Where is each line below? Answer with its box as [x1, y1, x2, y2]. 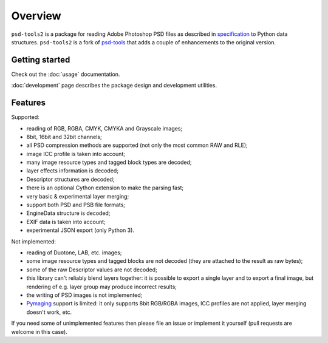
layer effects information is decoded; [26, 167, 118, 174]
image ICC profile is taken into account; [26, 150, 126, 157]
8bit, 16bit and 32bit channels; [26, 133, 103, 140]
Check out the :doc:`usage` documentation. [11, 70, 120, 78]
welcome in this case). [11, 328, 68, 335]
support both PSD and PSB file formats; [26, 201, 126, 209]
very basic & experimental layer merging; [26, 192, 129, 200]
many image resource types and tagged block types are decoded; [26, 158, 192, 166]
